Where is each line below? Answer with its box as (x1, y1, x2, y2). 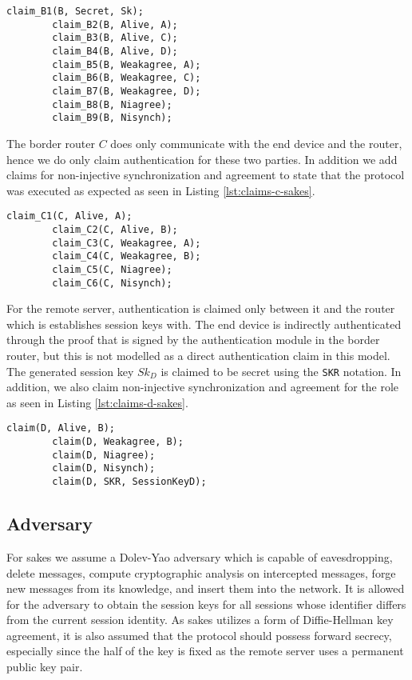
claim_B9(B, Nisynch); (52, 112, 172, 124)
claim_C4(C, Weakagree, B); (52, 250, 201, 262)
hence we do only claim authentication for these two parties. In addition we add (6, 150, 398, 167)
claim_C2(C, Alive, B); (52, 223, 178, 235)
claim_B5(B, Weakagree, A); (52, 58, 201, 70)
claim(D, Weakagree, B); (52, 436, 184, 448)
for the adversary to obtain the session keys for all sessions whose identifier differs (6, 595, 406, 612)
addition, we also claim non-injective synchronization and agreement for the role (6, 378, 399, 395)
